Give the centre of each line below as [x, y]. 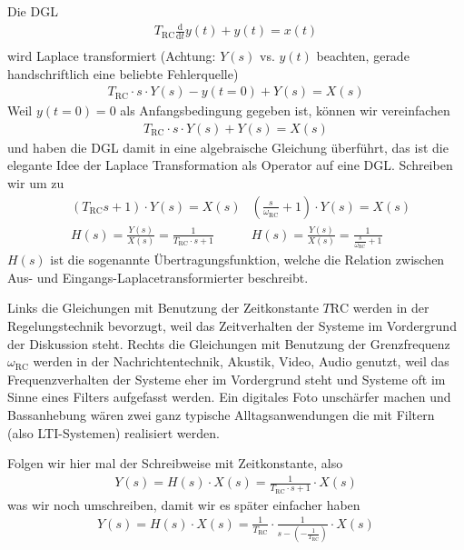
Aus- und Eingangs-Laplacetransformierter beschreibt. [158, 277]
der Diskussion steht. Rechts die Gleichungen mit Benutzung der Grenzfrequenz [229, 343]
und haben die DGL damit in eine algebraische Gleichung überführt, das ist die [228, 147]
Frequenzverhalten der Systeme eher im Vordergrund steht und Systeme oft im [227, 379]
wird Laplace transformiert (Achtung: [112, 55]
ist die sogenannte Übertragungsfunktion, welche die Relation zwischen [247, 260]
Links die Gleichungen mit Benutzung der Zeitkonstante [163, 308]
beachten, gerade [363, 55]
